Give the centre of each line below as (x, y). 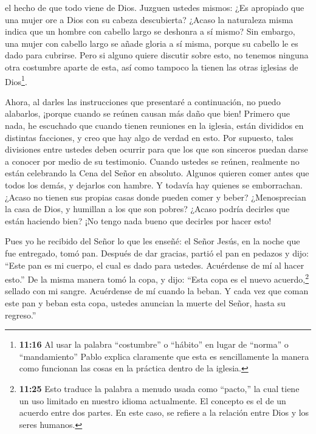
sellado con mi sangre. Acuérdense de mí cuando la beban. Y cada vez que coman (157, 291)
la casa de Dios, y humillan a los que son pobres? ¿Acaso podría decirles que (147, 209)
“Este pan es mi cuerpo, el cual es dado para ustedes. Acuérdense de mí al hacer (155, 265)
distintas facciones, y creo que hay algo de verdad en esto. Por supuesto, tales (149, 137)
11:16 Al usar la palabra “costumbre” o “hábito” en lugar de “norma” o (154, 344)
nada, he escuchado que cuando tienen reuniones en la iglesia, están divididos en (154, 125)
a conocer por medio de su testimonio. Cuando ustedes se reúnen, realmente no (152, 161)
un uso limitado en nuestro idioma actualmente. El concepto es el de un (153, 400)
